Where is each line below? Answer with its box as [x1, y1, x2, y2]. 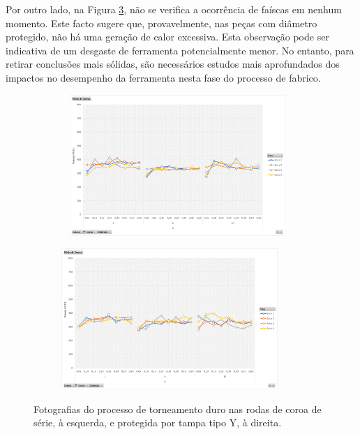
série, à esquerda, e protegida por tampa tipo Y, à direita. [33, 415, 282, 430]
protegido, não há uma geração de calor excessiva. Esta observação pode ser [6, 29, 329, 44]
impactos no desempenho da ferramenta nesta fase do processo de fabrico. [6, 70, 321, 84]
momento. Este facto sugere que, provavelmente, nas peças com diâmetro [6, 15, 317, 30]
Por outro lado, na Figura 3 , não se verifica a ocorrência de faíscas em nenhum [6, 2, 342, 16]
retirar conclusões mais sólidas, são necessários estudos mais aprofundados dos [6, 57, 340, 71]
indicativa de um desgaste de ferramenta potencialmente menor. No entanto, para [6, 43, 354, 57]
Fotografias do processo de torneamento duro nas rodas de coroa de [33, 401, 322, 416]
